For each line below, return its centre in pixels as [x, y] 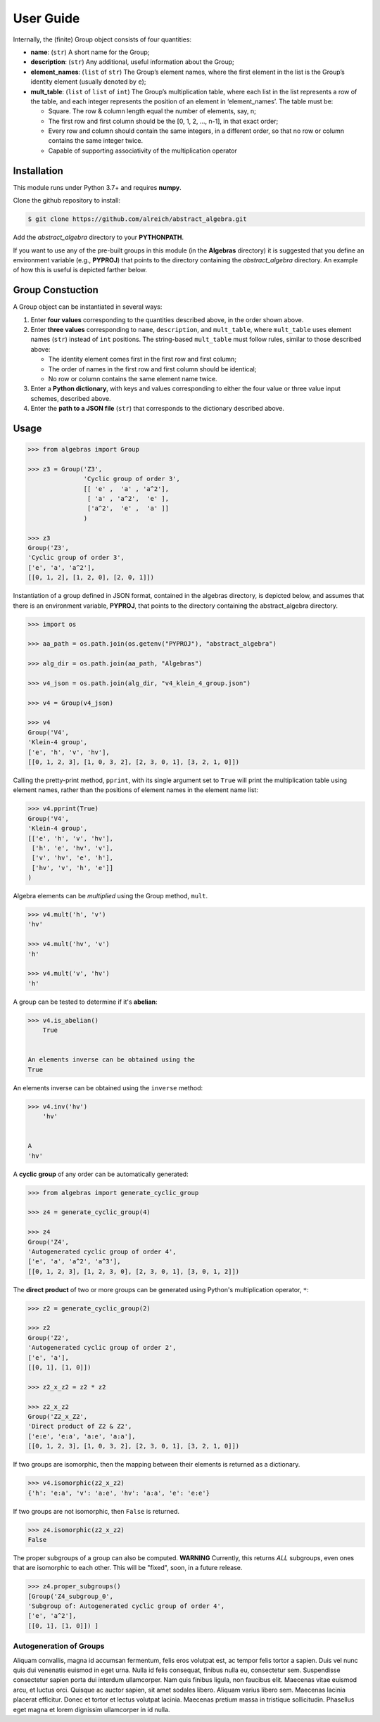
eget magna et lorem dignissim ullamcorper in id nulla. [91, 1709]
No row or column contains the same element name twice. [133, 378]
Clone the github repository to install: [67, 200]
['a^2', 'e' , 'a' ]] [128, 509]
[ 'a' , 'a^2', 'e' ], [128, 499]
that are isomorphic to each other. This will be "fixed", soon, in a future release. [128, 1568]
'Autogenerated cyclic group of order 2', [102, 1348]
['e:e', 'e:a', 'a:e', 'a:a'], [82, 1436]
